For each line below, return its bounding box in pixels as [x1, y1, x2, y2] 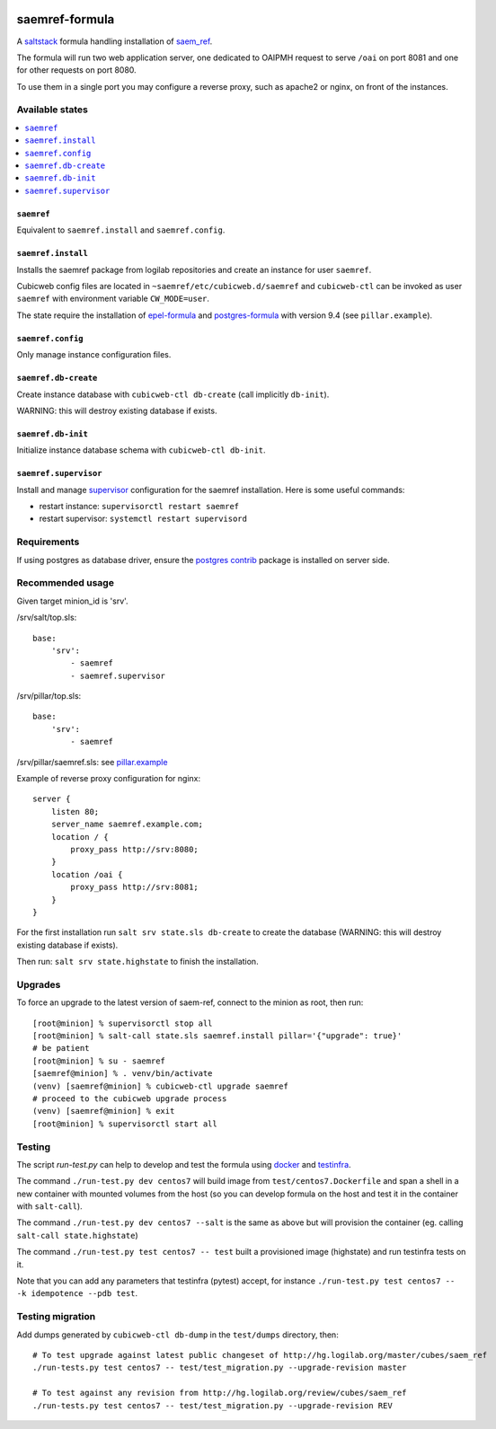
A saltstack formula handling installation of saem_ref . [16, 36, 213, 47]
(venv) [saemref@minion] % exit [32, 1106, 175, 1116]
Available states [16, 103, 89, 116]
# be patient [32, 1043, 90, 1054]
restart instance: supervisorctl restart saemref [39, 501, 240, 512]
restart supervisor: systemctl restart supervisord [39, 513, 247, 525]
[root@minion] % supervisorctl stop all [32, 1018, 213, 1028]
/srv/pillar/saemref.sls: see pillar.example [16, 756, 168, 767]
